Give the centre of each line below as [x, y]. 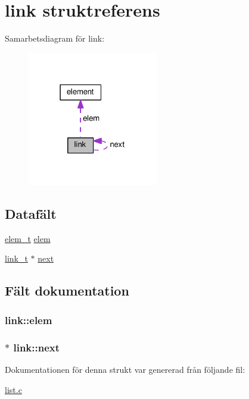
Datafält [31, 214]
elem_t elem [28, 238]
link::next [37, 347]
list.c [13, 389]
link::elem [29, 320]
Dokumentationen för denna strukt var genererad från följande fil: [125, 369]
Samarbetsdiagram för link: [55, 38]
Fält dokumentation [67, 290]
